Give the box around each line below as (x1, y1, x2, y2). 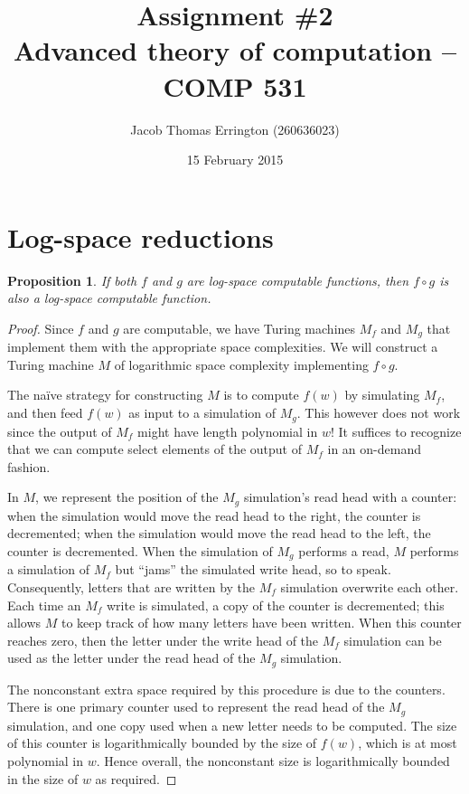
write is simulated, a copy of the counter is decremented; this (106, 595, 445, 614)
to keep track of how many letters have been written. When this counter (61, 613, 462, 632)
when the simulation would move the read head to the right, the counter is (7, 506, 421, 525)
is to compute (223, 385, 299, 404)
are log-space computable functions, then (186, 270, 409, 289)
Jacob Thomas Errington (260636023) (130, 119, 340, 138)
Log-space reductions (7, 218, 274, 255)
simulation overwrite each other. (280, 577, 459, 596)
